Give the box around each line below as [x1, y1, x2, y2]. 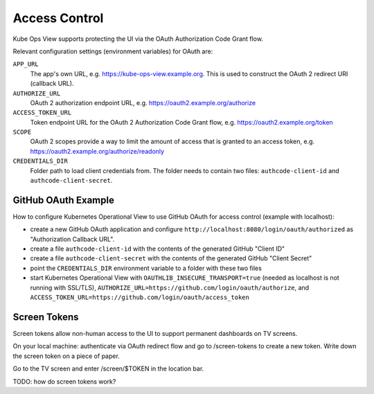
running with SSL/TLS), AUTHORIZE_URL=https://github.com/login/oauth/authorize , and [30, 283, 310, 292]
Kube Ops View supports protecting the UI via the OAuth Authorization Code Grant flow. [12, 35, 263, 43]
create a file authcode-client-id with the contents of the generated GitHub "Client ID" [30, 244, 285, 253]
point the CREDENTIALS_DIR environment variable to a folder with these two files [30, 264, 262, 272]
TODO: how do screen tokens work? [12, 377, 116, 386]
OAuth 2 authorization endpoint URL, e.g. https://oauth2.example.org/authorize [30, 98, 256, 107]
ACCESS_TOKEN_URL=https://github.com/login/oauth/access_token [30, 294, 249, 301]
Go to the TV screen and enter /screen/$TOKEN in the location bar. [12, 364, 204, 373]
